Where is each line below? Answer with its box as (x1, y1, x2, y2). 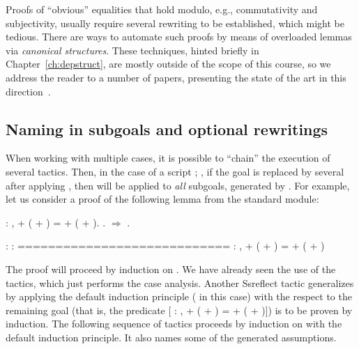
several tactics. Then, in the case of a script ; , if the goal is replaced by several (6, 164, 344, 178)
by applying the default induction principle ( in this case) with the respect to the (6, 289, 352, 304)
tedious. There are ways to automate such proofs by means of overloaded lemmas (6, 29, 352, 44)
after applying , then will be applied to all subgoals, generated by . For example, (6, 178, 350, 192)
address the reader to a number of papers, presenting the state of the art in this (6, 70, 346, 84)
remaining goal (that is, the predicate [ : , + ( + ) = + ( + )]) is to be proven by (6, 302, 353, 317)
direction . (6, 84, 51, 98)
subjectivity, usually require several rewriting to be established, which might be (6, 15, 344, 30)
